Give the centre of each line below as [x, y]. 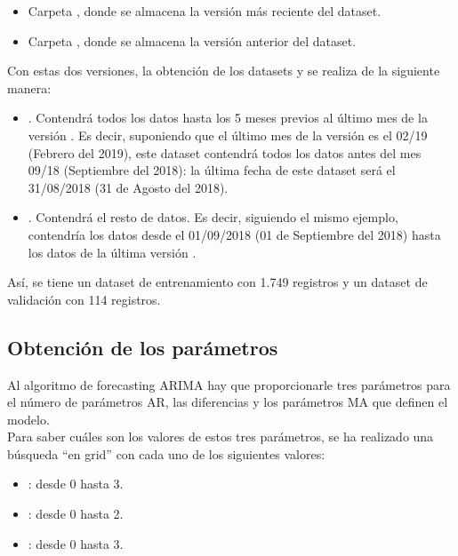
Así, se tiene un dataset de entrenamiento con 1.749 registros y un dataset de [217, 282]
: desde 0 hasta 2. [76, 514]
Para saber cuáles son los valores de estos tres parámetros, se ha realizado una [221, 437]
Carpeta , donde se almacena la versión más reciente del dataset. [205, 11]
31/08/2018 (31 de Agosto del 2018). [128, 187]
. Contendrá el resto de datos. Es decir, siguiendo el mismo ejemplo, [213, 217]
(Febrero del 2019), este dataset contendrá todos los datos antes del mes [225, 152]
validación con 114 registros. [84, 299]
